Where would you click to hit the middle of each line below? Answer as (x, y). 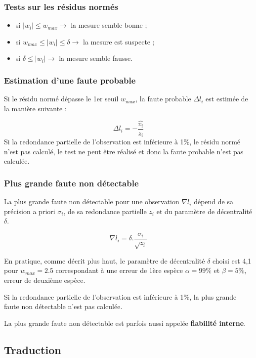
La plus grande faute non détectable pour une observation (92, 201)
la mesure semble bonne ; (109, 25)
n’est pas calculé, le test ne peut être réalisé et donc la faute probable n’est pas (124, 151)
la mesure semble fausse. (96, 58)
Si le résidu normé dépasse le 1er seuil (61, 99)
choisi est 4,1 (232, 260)
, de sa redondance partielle (105, 211)
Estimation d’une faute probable (70, 80)
